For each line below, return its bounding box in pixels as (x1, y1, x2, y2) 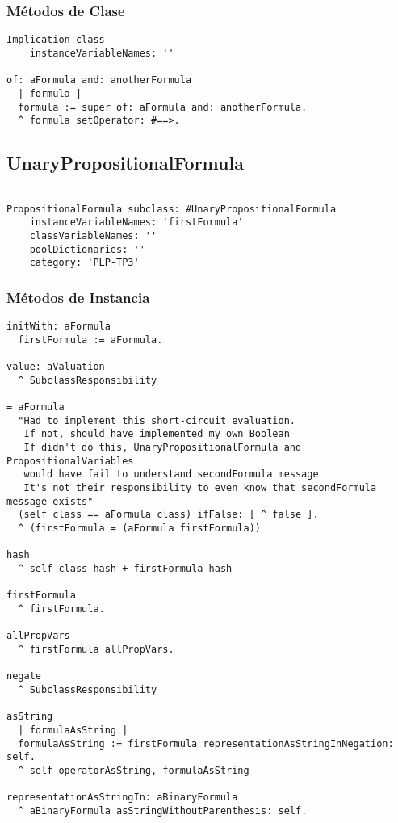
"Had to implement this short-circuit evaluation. (18, 414, 295, 426)
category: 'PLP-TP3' (29, 257, 140, 269)
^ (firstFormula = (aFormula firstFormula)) (18, 523, 261, 535)
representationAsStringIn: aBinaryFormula (6, 792, 238, 804)
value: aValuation (6, 361, 105, 373)
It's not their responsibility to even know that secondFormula (23, 482, 377, 494)
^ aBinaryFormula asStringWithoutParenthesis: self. (18, 804, 308, 817)
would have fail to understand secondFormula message (23, 468, 319, 481)
